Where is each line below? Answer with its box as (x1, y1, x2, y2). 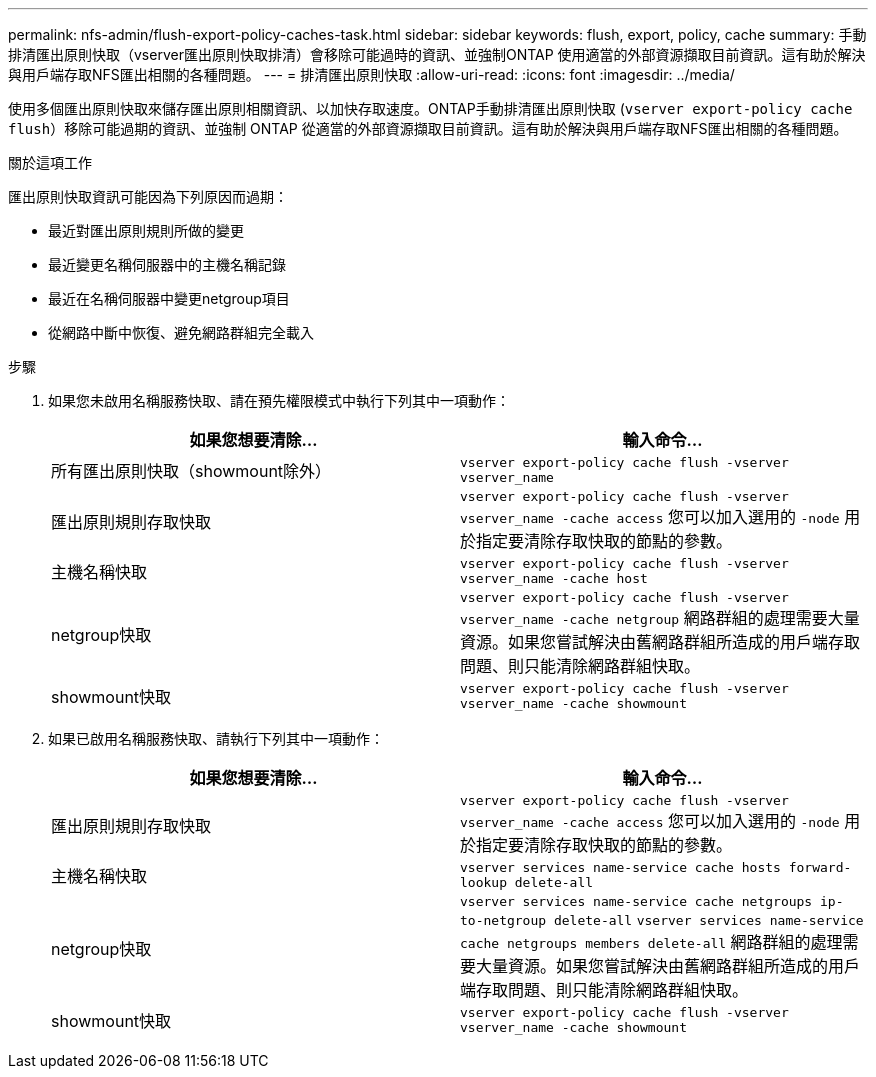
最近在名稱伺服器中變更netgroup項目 (48, 290, 290, 307)
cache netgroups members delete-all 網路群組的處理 (460, 932, 843, 952)
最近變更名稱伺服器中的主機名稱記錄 (48, 256, 286, 273)
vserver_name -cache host (460, 571, 648, 586)
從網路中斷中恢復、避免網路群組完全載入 (48, 324, 314, 341)
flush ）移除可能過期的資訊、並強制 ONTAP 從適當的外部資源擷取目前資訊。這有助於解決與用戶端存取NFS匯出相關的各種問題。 (8, 120, 848, 137)
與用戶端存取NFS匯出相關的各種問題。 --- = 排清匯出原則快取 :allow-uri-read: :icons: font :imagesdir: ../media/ (8, 66, 735, 83)
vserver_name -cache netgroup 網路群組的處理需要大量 (460, 608, 860, 628)
